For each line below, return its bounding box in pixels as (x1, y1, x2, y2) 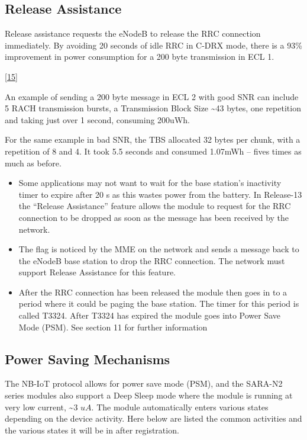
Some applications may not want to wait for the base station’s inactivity (18, 176, 282, 189)
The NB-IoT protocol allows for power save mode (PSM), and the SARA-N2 (5, 377, 283, 390)
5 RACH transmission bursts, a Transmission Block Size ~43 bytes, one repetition (5, 102, 301, 114)
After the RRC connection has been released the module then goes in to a (18, 285, 287, 298)
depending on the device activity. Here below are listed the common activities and (5, 412, 302, 425)
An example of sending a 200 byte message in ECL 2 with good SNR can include (5, 90, 299, 102)
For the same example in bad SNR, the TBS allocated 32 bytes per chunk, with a (5, 133, 300, 146)
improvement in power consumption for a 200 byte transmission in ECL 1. (5, 50, 274, 63)
